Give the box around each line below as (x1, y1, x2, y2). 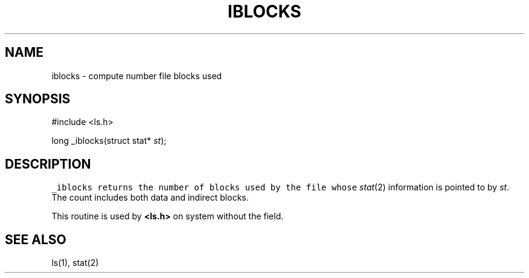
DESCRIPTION (5, 156, 91, 172)
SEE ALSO (5, 231, 66, 247)
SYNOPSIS (5, 91, 71, 107)
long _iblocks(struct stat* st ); (51, 135, 167, 146)
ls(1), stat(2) (51, 257, 99, 268)
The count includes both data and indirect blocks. (51, 192, 249, 203)
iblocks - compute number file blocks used (51, 70, 222, 81)
